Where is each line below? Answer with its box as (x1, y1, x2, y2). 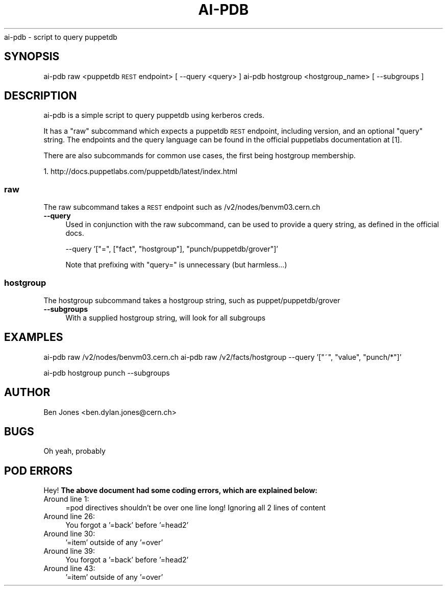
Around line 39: (43, 547, 95, 556)
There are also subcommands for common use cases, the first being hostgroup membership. (43, 151, 356, 160)
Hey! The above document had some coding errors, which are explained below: (43, 486, 317, 495)
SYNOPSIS (4, 50, 60, 63)
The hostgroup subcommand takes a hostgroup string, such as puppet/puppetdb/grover (43, 296, 340, 305)
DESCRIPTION (4, 89, 77, 103)
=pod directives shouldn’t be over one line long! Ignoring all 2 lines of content (65, 503, 326, 512)
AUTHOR (4, 386, 51, 399)
